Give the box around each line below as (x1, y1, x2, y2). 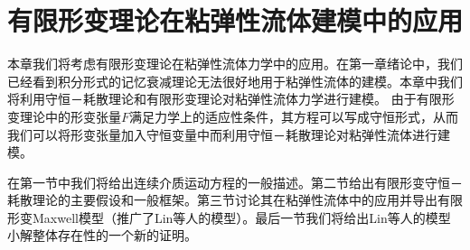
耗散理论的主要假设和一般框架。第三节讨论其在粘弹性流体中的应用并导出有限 (7, 190, 463, 209)
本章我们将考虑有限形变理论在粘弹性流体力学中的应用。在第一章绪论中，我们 (7, 54, 463, 73)
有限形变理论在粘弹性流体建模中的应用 (7, 2, 464, 39)
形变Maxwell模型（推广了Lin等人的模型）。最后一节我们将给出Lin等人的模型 (7, 208, 451, 227)
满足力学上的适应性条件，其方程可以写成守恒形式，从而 (129, 106, 459, 125)
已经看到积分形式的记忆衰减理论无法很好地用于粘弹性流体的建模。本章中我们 (7, 71, 463, 90)
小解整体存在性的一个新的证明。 (7, 226, 197, 245)
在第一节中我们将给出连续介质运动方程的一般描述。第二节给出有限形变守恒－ (7, 172, 463, 191)
